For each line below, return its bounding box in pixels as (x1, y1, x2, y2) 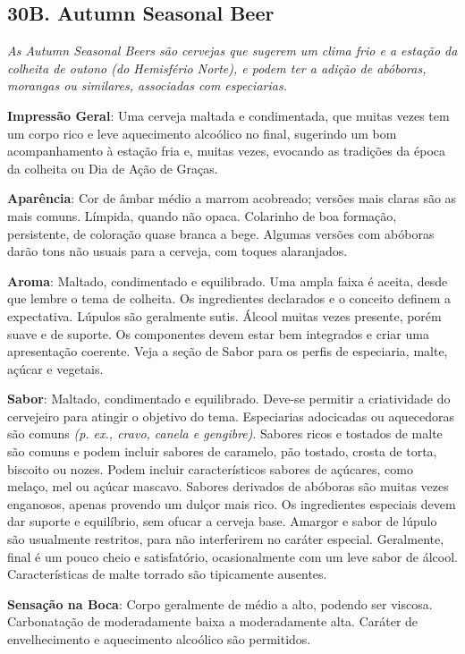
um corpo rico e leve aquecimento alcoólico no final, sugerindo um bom (7, 123, 397, 142)
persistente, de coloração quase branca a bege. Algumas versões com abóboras (7, 224, 435, 242)
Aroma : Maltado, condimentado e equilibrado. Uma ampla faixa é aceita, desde (7, 271, 448, 290)
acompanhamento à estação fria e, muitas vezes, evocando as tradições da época (7, 141, 445, 160)
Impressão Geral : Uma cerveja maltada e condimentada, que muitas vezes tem (7, 106, 450, 124)
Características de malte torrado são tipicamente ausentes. (7, 565, 327, 583)
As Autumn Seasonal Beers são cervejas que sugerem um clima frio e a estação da (7, 41, 458, 60)
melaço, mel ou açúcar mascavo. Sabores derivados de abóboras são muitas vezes (7, 477, 449, 496)
